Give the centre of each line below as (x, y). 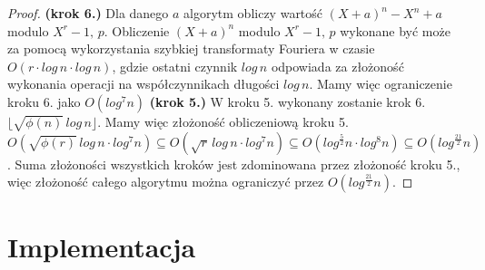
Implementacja (102, 246)
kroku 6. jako (44, 101)
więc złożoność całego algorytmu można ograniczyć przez (166, 182)
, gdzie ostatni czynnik (175, 66)
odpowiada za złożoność (337, 66)
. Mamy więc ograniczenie (381, 84)
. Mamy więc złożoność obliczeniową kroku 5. (223, 121)
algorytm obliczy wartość (253, 13)
